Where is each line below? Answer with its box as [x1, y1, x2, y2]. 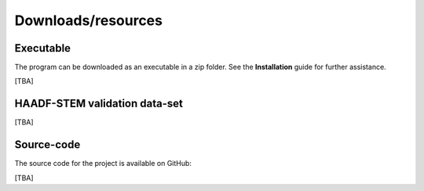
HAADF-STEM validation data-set [14, 97, 184, 110]
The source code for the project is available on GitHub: [14, 159, 192, 168]
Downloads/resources [14, 12, 163, 29]
